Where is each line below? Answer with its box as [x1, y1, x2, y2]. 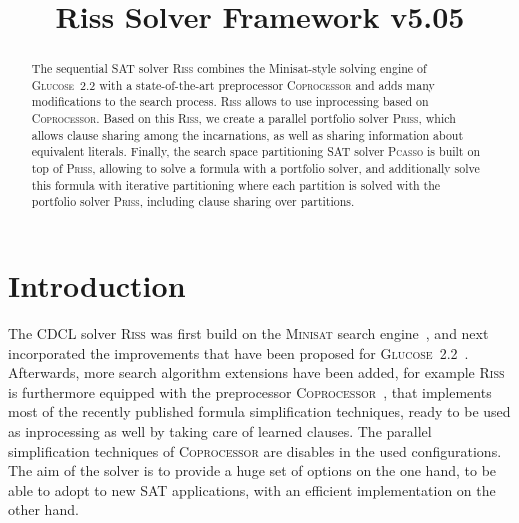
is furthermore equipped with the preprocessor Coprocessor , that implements [8, 381, 492, 402]
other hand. [8, 499, 79, 520]
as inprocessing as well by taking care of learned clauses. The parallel [8, 420, 432, 441]
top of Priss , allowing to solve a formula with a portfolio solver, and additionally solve [31, 160, 480, 177]
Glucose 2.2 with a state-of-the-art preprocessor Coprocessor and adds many [31, 76, 435, 93]
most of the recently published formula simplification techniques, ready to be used [8, 401, 511, 422]
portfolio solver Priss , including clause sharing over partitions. [31, 193, 355, 210]
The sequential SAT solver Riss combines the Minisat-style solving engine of [31, 60, 427, 77]
